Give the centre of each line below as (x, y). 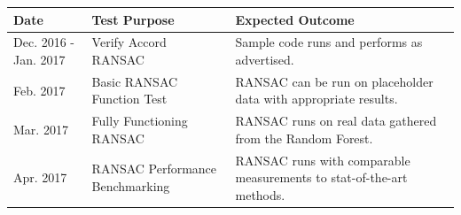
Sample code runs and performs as (329, 42)
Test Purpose (133, 19)
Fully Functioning (140, 121)
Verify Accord (129, 42)
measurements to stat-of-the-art (321, 177)
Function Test (129, 99)
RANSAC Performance (154, 169)
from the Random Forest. (304, 138)
